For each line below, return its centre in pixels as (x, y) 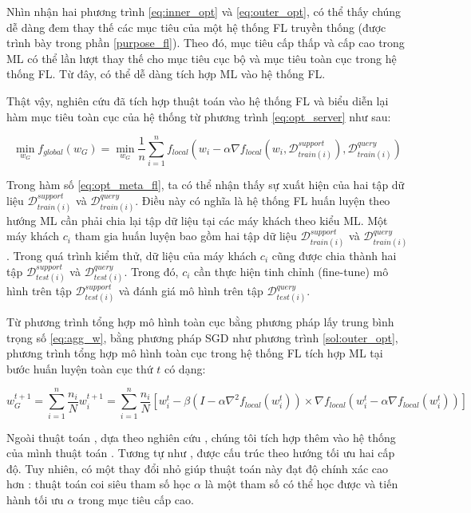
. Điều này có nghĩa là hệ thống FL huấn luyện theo (263, 200)
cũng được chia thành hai (334, 255)
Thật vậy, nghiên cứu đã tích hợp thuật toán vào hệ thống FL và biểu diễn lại (198, 100)
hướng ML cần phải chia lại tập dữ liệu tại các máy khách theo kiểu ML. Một (197, 220)
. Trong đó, (151, 271)
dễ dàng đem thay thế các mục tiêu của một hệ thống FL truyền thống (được (196, 27)
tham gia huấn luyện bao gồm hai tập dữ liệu (186, 236)
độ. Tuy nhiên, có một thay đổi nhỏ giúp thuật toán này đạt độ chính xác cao (197, 468)
